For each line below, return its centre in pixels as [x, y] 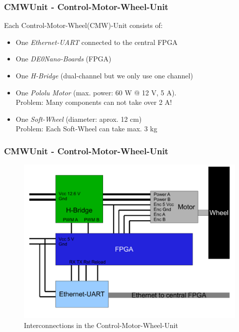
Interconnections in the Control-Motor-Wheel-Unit [101, 325]
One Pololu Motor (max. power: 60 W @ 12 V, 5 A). [96, 92]
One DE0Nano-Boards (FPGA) [63, 59]
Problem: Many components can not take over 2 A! [94, 102]
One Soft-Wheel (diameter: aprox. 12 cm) [79, 119]
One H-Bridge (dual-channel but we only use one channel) [104, 75]
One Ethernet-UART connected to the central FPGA [97, 42]
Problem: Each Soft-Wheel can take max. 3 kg [86, 129]
